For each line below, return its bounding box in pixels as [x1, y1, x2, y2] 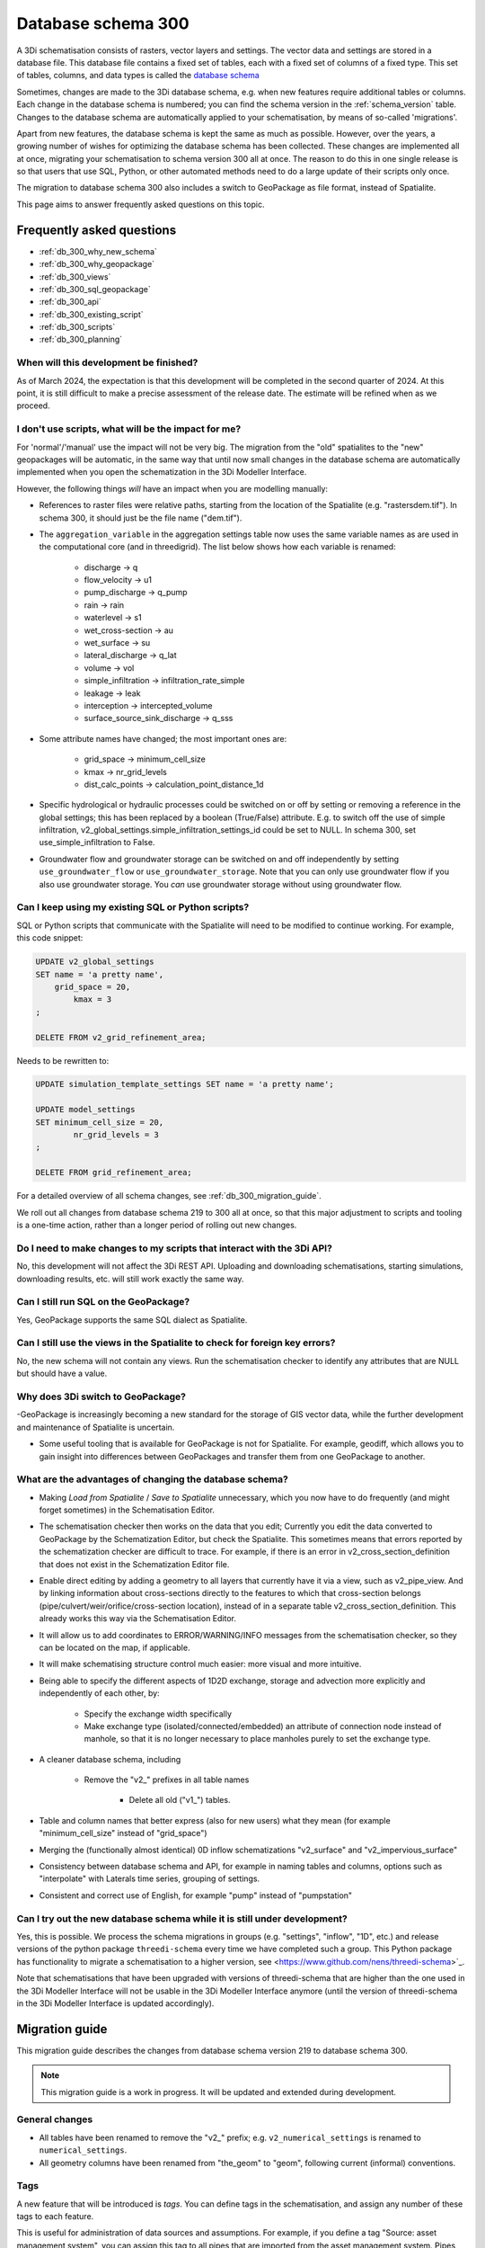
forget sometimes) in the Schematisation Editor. [39, 1504, 216, 1515]
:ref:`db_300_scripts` [39, 322, 116, 333]
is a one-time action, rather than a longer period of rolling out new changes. [16, 1219, 297, 1230]
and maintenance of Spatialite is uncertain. [16, 1422, 175, 1432]
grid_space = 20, [54, 981, 131, 992]
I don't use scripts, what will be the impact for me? [16, 423, 242, 435]
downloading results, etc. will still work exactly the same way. [16, 1273, 244, 1284]
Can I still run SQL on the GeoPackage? [16, 1296, 190, 1308]
